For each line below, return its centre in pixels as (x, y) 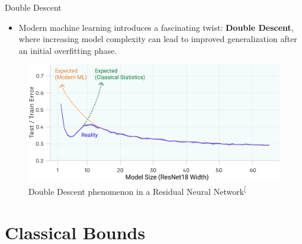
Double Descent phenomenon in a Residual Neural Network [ (137, 190)
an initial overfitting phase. (68, 50)
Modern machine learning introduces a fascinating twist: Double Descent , (156, 27)
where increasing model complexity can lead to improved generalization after (158, 39)
